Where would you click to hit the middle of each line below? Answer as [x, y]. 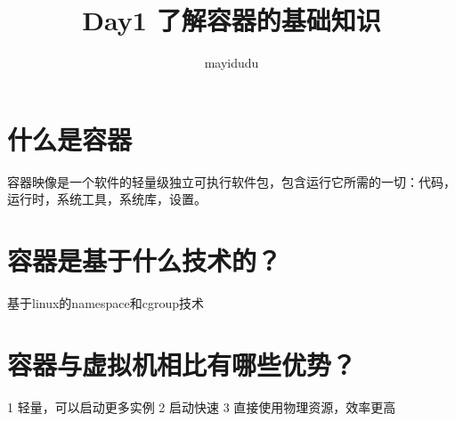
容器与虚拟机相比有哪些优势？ [182, 364]
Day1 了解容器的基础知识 [232, 20]
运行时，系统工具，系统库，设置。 [107, 199]
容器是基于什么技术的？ [145, 260]
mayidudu [232, 63]
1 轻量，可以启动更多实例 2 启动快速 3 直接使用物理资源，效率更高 [202, 406]
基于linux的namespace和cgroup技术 [106, 302]
